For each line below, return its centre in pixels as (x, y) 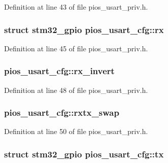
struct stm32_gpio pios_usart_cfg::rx (84, 29)
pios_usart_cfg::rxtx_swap (62, 112)
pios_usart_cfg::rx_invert (60, 71)
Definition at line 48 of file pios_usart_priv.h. (76, 90)
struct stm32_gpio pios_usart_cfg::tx (84, 154)
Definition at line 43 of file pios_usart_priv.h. (76, 7)
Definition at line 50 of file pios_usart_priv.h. (76, 131)
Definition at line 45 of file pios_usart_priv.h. (76, 48)
